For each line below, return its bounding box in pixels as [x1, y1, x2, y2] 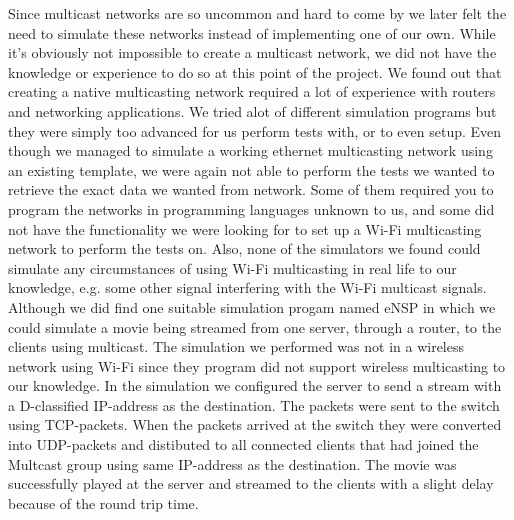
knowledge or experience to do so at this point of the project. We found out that [8, 61, 502, 82]
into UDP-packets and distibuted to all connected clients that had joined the [8, 434, 479, 455]
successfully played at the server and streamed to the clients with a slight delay [8, 473, 494, 494]
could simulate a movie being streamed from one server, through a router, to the [8, 316, 502, 337]
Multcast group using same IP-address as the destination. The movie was [8, 453, 457, 474]
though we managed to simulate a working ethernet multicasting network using [8, 140, 493, 161]
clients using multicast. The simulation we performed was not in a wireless [8, 336, 464, 357]
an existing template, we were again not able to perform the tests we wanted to [8, 159, 495, 180]
